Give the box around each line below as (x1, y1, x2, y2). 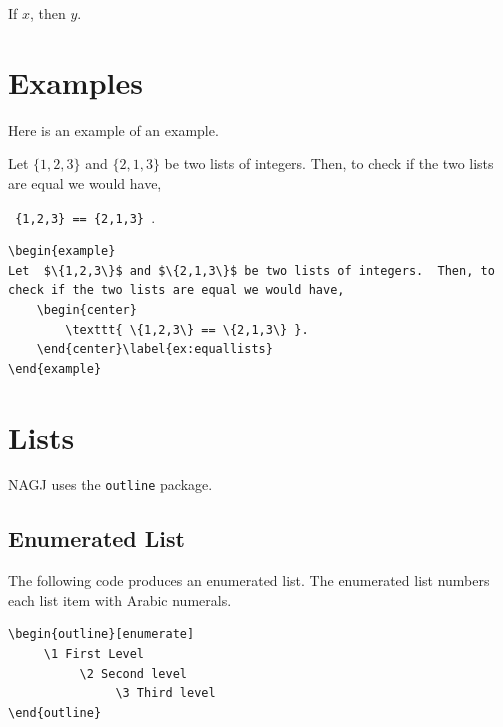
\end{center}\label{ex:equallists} (36, 342, 273, 357)
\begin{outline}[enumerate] (8, 627, 195, 642)
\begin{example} (8, 244, 116, 259)
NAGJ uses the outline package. (8, 474, 213, 495)
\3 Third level (115, 686, 216, 701)
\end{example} (8, 361, 102, 376)
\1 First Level (43, 647, 145, 662)
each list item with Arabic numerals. (8, 589, 232, 610)
